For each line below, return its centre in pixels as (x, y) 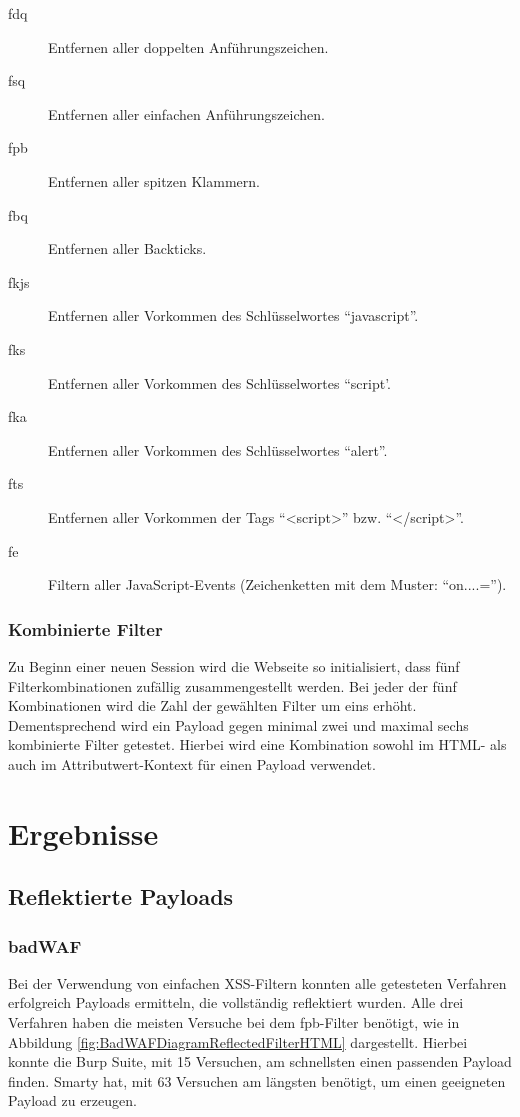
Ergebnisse (83, 832)
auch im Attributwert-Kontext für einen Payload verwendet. (192, 763)
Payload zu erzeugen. (72, 1100)
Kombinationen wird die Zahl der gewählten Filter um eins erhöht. (212, 705)
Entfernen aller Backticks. (127, 248)
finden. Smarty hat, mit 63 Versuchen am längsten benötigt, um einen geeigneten (257, 1080)
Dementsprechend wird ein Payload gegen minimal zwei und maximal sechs (238, 724)
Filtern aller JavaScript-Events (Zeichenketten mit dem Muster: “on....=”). (277, 584)
